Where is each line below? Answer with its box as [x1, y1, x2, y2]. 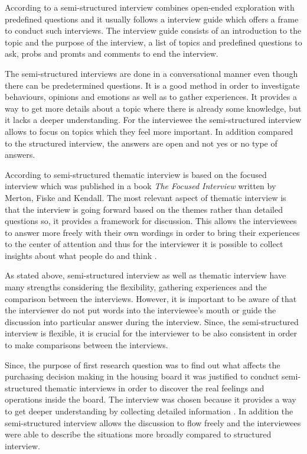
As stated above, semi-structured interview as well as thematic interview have [5, 269, 286, 281]
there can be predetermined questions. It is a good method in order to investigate [5, 79, 300, 91]
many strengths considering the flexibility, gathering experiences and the [5, 281, 267, 293]
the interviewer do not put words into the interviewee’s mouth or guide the [5, 304, 276, 316]
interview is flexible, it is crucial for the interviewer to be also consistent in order [5, 327, 297, 339]
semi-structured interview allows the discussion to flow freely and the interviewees [5, 416, 301, 429]
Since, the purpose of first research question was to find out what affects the [5, 358, 280, 371]
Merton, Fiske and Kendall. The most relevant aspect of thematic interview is [5, 191, 286, 203]
